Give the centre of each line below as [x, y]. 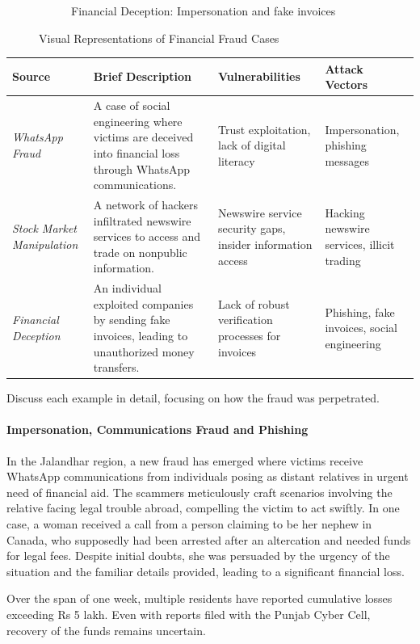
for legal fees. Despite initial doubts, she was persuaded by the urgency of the [198, 556]
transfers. [116, 367]
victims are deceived [143, 137]
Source [31, 76]
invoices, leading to [141, 335]
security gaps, [252, 228]
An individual [127, 288]
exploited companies [143, 303]
